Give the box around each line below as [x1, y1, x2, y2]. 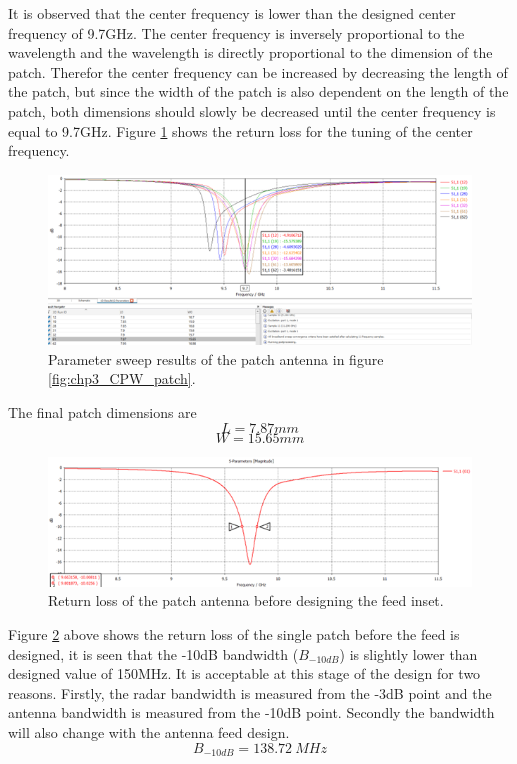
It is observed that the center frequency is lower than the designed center [8, 3, 456, 23]
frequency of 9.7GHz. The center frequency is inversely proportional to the [8, 22, 465, 43]
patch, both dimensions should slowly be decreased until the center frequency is [8, 100, 496, 121]
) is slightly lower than [339, 643, 478, 664]
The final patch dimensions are [8, 401, 197, 422]
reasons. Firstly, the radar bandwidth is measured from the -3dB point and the [8, 682, 492, 703]
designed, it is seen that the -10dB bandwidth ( [8, 643, 299, 664]
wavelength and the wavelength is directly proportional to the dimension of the [8, 42, 493, 63]
